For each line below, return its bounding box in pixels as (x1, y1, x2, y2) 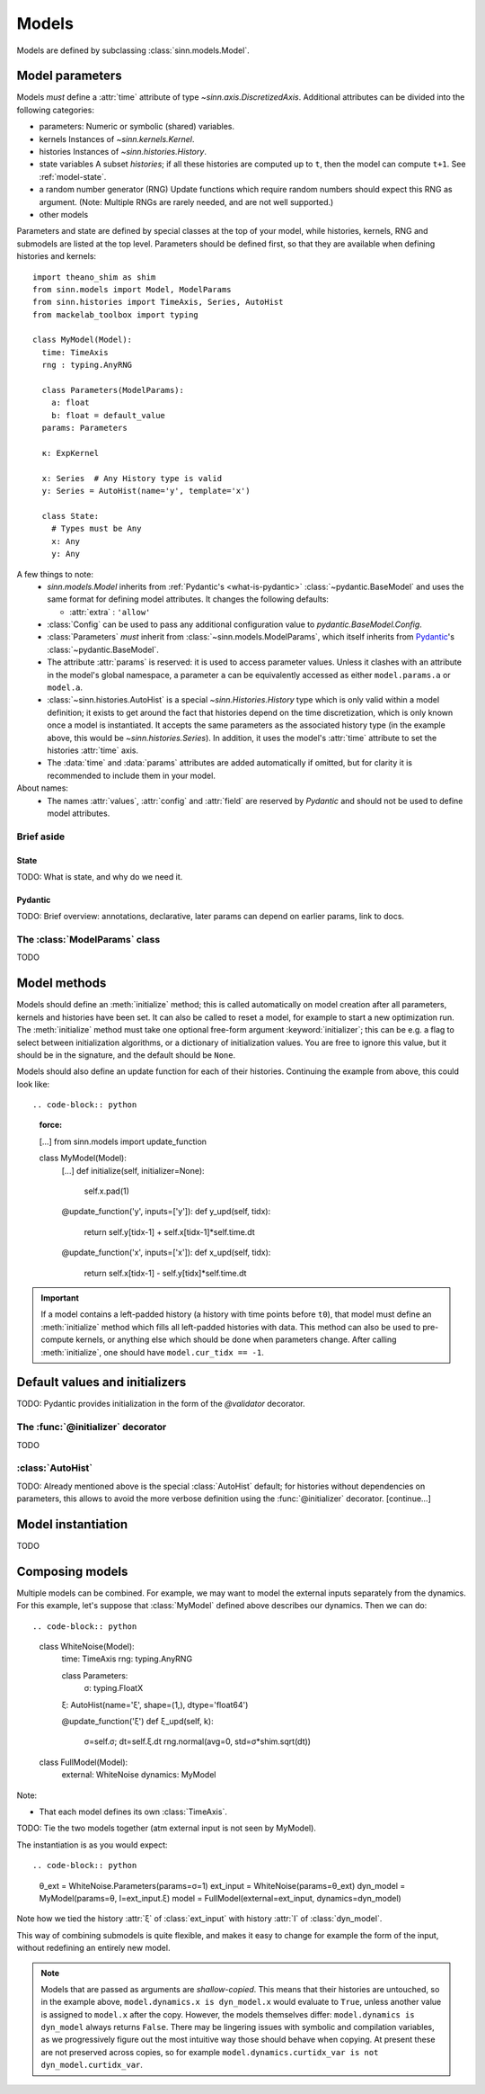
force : (39, 1120, 63, 1131)
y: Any (50, 549, 81, 559)
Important (40, 1292, 80, 1303)
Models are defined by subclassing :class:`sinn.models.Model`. (16, 45, 251, 56)
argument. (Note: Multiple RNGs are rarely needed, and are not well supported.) (39, 196, 334, 207)
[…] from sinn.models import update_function (39, 1136, 207, 1147)
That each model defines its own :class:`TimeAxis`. (39, 1806, 228, 1817)
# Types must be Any (50, 523, 142, 534)
